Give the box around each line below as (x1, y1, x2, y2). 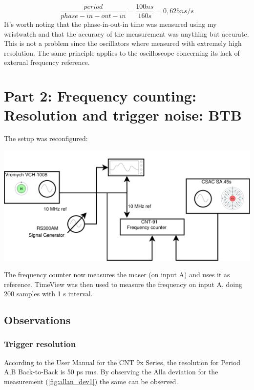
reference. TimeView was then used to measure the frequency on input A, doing (4, 279, 243, 289)
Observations (4, 312, 71, 328)
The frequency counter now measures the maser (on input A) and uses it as (4, 269, 230, 279)
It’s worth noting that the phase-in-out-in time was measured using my (4, 19, 217, 29)
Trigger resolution (4, 338, 76, 350)
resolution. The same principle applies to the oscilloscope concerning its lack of (4, 47, 240, 58)
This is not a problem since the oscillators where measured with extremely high (4, 38, 242, 48)
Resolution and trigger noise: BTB (4, 105, 242, 125)
